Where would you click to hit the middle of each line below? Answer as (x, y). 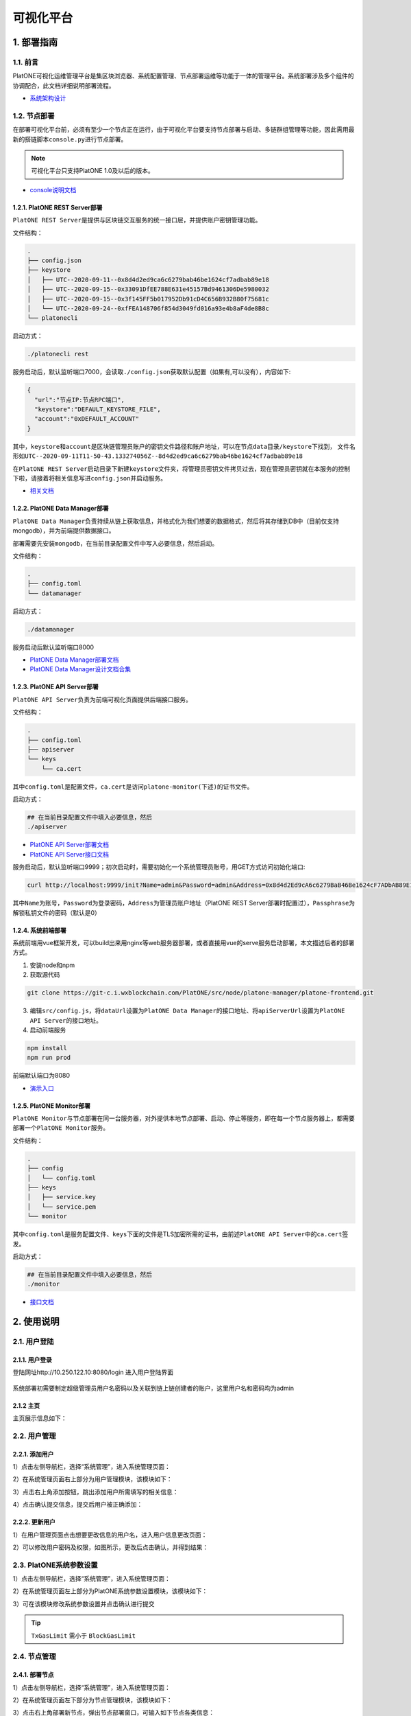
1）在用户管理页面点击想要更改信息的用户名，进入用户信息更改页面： (110, 1535)
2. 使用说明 (36, 1322)
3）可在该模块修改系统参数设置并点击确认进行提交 (84, 1603)
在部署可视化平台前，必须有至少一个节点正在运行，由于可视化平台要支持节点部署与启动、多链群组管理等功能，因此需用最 (184, 130)
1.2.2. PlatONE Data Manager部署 (61, 509)
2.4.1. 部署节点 (33, 1675)
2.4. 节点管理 (34, 1656)
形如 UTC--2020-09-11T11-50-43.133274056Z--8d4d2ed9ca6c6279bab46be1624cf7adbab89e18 (158, 456)
